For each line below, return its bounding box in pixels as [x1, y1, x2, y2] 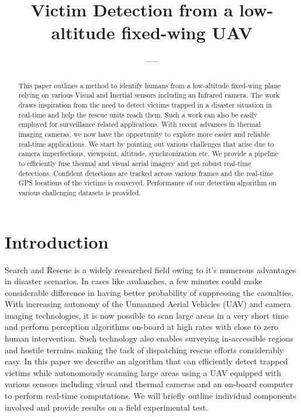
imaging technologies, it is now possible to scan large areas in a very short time [5, 309, 289, 321]
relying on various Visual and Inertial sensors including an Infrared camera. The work [18, 90, 280, 100]
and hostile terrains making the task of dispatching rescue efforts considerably [5, 343, 284, 356]
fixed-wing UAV [121, 20, 253, 44]
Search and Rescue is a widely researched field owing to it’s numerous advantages [5, 263, 296, 275]
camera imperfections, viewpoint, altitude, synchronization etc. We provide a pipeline [18, 149, 279, 158]
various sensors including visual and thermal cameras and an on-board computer [5, 378, 293, 390]
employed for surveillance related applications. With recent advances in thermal [18, 119, 261, 129]
